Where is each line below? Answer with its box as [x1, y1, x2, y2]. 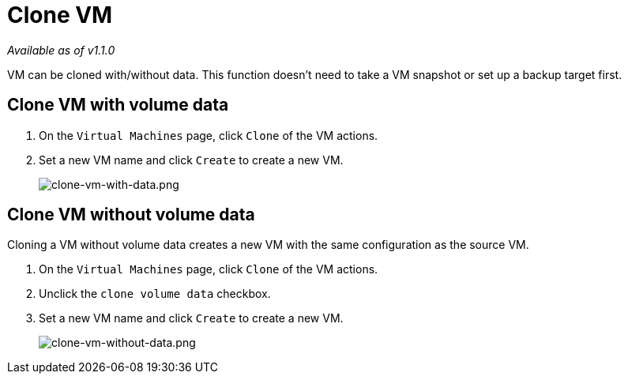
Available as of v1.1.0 [7, 43, 115, 57]
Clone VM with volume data [7, 95, 229, 115]
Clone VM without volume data [7, 205, 255, 225]
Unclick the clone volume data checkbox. [39, 287, 271, 301]
